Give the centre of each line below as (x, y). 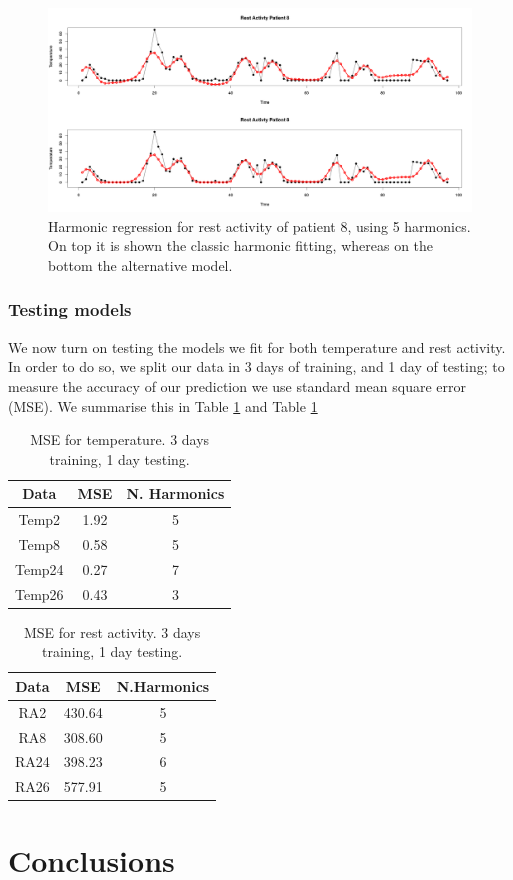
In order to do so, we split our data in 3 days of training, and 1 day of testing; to (256, 366)
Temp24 (39, 568)
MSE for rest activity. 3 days (112, 631)
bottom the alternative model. (140, 264)
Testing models (70, 309)
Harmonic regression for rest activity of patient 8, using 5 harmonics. (259, 225)
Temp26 (39, 593)
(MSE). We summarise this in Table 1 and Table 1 (163, 405)
